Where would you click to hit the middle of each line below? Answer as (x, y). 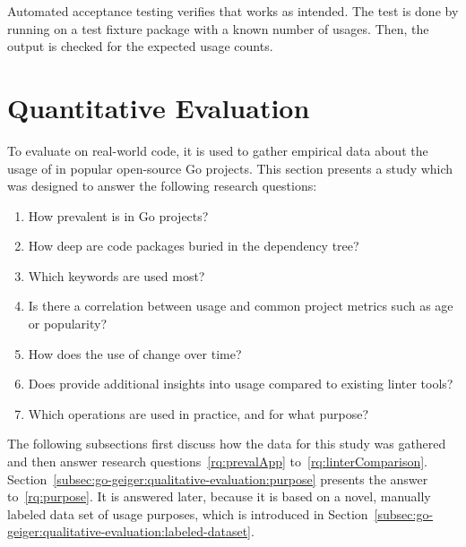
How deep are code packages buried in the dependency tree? (194, 246)
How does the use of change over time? (135, 353)
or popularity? (68, 324)
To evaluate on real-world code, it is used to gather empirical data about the (218, 150)
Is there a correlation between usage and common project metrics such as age (241, 306)
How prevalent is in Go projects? (118, 215)
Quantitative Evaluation (159, 107)
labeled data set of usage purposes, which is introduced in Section (188, 513)
